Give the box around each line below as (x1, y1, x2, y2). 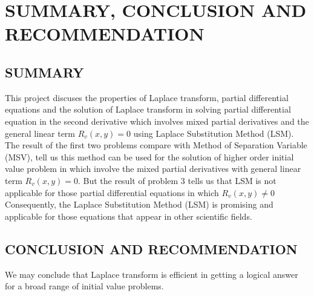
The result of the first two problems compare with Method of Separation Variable (5, 139, 307, 151)
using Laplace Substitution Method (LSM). (133, 127, 294, 139)
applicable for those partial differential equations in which (5, 186, 219, 199)
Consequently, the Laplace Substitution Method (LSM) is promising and (5, 198, 273, 211)
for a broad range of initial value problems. (5, 280, 164, 292)
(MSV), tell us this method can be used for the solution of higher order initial (5, 150, 294, 163)
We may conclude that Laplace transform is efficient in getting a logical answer (5, 268, 298, 280)
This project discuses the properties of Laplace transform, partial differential (5, 91, 289, 104)
